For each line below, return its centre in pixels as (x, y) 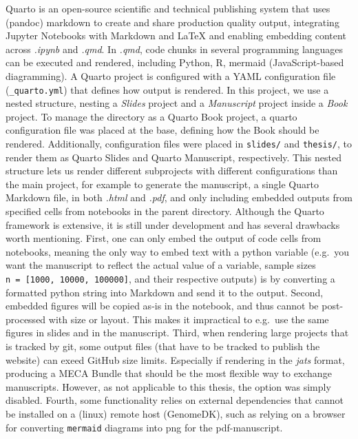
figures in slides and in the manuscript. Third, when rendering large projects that (177, 333)
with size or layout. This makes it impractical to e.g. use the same (189, 319)
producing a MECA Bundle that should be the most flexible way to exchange (169, 373)
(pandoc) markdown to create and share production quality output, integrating (172, 22)
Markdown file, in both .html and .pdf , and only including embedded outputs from (179, 197)
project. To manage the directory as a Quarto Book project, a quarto (151, 116)
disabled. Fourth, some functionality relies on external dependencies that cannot (175, 400)
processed (26, 319)
